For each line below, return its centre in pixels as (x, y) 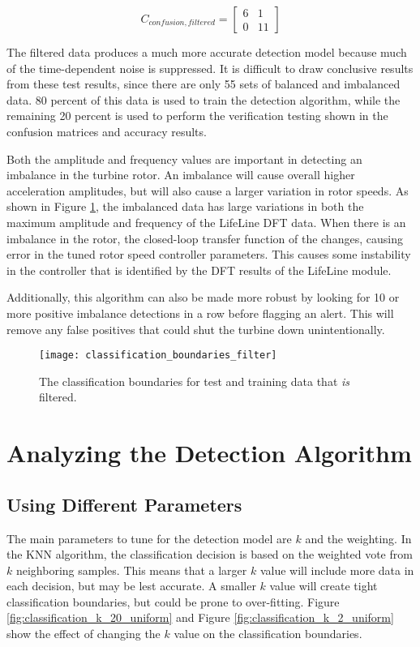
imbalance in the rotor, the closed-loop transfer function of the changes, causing (205, 238)
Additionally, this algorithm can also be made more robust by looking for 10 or (203, 297)
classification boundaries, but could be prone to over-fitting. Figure (173, 601)
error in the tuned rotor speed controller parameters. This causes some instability (209, 254)
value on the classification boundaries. (268, 634)
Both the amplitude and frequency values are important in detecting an (184, 159)
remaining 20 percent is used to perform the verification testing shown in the (197, 116)
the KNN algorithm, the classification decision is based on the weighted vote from (210, 554)
